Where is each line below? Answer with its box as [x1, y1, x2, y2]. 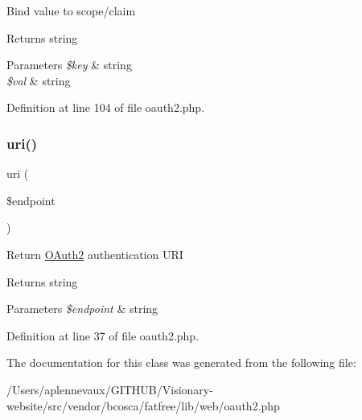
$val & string [6, 72, 71, 89]
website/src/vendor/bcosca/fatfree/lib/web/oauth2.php [6, 397, 280, 414]
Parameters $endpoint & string [6, 300, 158, 317]
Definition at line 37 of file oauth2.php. [6, 327, 200, 344]
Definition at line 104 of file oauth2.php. [6, 99, 205, 116]
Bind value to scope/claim [6, 2, 136, 19]
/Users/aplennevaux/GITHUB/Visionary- [6, 381, 213, 397]
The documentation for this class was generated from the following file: [6, 354, 356, 371]
